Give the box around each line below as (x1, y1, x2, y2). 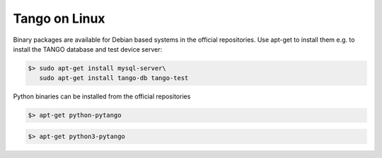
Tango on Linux (13, 11, 105, 26)
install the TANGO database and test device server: (13, 45, 163, 53)
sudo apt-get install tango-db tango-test (39, 74, 189, 82)
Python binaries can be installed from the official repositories (13, 92, 191, 101)
